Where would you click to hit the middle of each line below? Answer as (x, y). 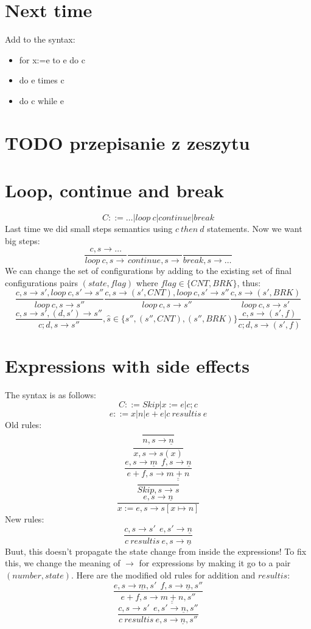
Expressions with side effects (128, 365)
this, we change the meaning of (63, 563)
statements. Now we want (255, 228)
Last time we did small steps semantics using (89, 228)
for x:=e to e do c (52, 59)
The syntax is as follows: (51, 394)
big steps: (23, 240)
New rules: (25, 518)
